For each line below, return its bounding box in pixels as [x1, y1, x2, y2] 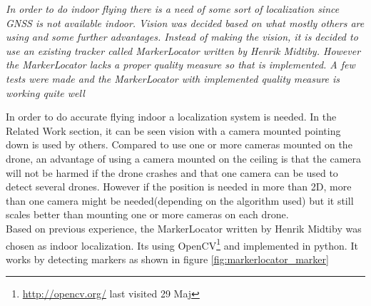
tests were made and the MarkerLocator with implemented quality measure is [6, 71, 340, 86]
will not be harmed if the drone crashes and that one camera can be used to [6, 165, 338, 180]
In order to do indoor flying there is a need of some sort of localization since [6, 1, 340, 16]
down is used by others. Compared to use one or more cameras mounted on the [6, 137, 352, 152]
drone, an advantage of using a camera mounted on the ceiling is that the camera [6, 151, 362, 165]
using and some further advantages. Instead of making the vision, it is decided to [6, 29, 358, 44]
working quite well [6, 85, 85, 100]
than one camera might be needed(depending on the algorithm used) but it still [6, 193, 354, 208]
